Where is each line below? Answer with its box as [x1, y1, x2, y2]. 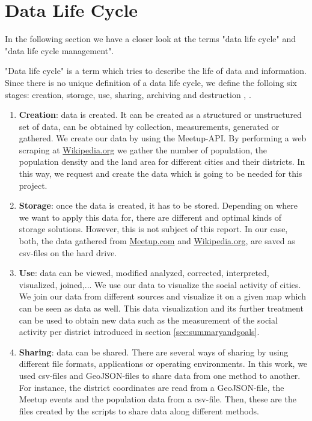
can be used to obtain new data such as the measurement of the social [19, 313, 278, 326]
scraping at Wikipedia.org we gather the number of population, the [19, 143, 267, 156]
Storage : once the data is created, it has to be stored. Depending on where [19, 199, 298, 212]
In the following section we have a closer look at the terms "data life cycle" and [5, 32, 296, 45]
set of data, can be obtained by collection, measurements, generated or [19, 120, 280, 132]
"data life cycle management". [5, 44, 114, 57]
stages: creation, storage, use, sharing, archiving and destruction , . [5, 88, 251, 100]
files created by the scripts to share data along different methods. [19, 404, 259, 417]
